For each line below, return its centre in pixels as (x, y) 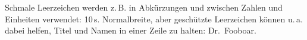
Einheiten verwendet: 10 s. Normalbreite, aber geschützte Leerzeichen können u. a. (154, 19)
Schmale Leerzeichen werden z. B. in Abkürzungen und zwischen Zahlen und (144, 7)
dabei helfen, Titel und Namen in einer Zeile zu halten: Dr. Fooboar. (131, 30)
